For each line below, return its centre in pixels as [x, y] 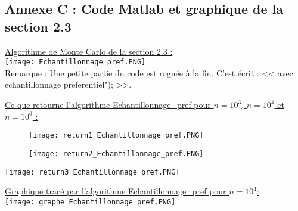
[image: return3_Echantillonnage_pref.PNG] [92, 172]
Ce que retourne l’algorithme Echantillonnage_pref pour [108, 105]
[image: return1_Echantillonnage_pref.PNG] [116, 136]
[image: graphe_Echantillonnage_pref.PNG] [90, 202]
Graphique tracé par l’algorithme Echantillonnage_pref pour [116, 191]
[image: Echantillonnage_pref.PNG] [75, 62]
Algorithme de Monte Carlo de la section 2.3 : [89, 51]
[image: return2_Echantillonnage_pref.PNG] [116, 153]
